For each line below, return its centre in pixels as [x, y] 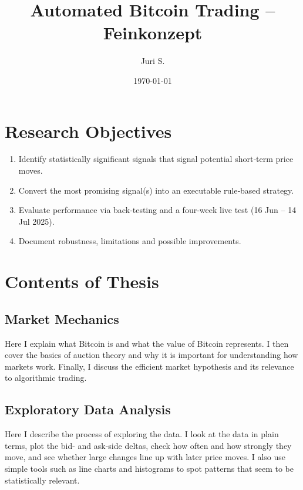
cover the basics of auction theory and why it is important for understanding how [151, 355]
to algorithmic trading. [46, 378]
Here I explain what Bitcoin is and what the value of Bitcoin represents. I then [147, 343]
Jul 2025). [36, 221]
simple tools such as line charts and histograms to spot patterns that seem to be [149, 468]
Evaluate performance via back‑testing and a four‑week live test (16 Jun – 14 [157, 210]
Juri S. [153, 61]
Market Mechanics [62, 318]
